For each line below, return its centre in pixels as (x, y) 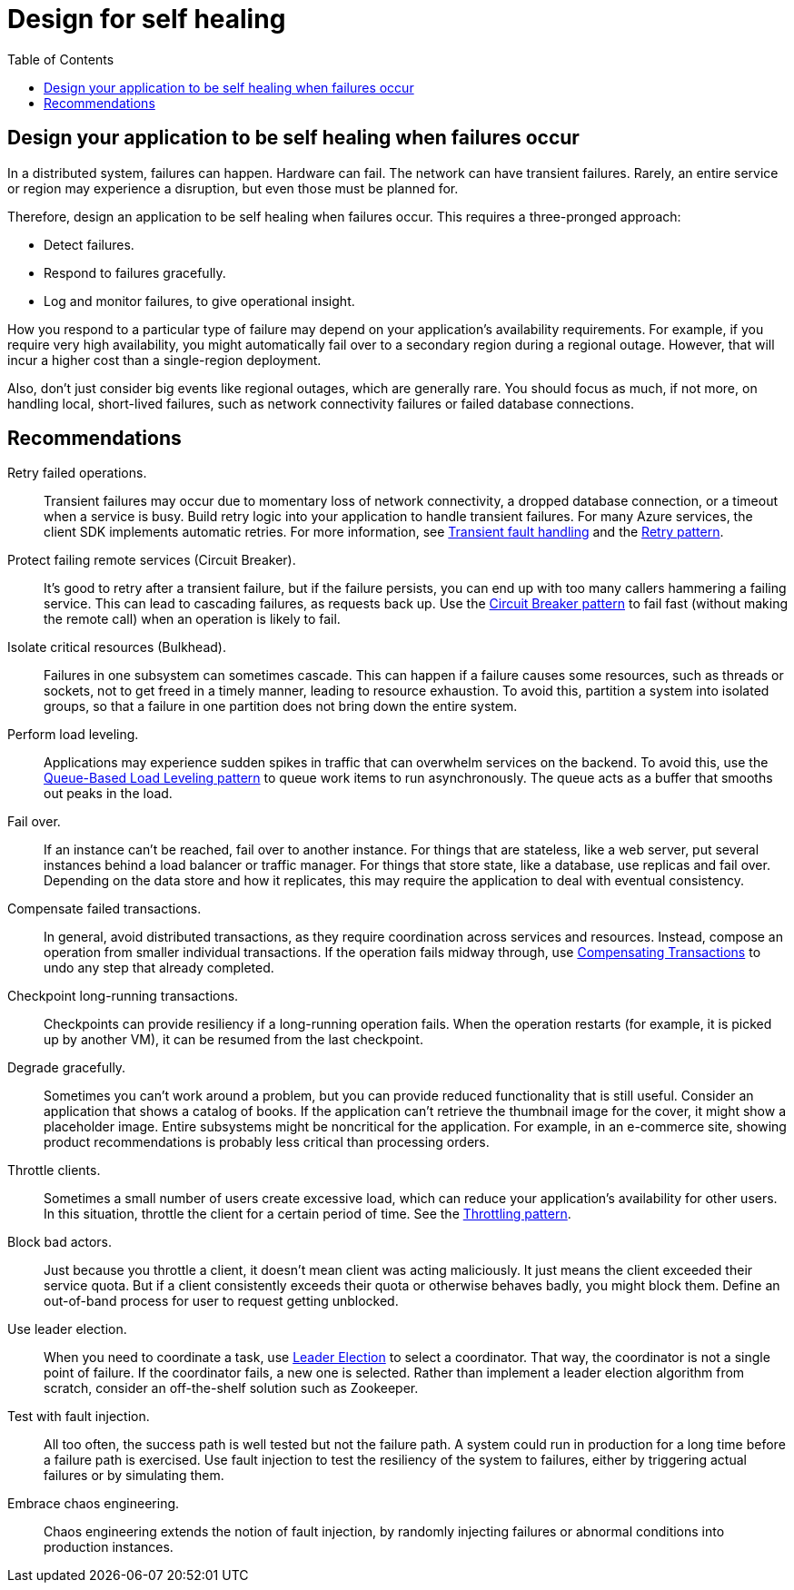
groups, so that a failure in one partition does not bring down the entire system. (281, 706)
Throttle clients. (54, 1170)
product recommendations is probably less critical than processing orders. (267, 1142)
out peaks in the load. (108, 794)
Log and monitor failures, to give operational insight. (199, 301)
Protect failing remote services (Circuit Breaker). (152, 560)
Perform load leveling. (73, 735)
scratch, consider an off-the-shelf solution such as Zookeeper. (231, 1388)
